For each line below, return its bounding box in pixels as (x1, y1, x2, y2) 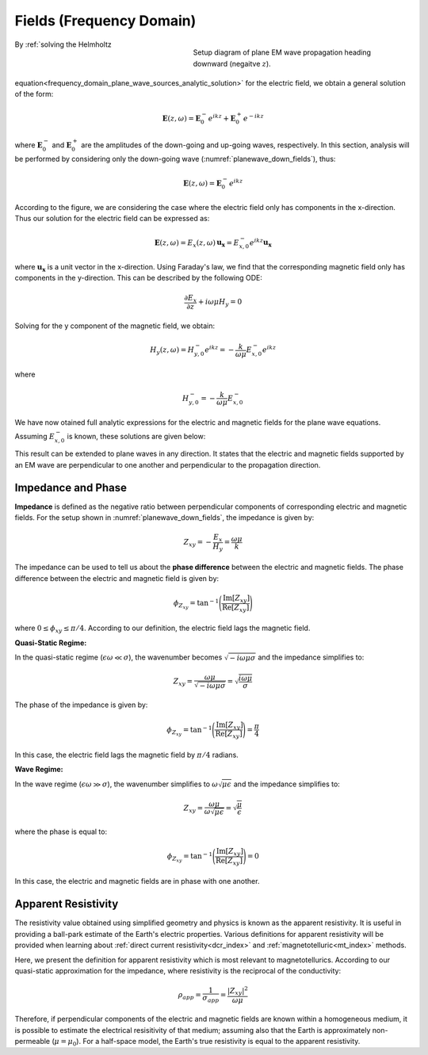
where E (14, 140, 43, 150)
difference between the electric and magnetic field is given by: (14, 573, 220, 583)
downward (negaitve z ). (193, 59, 271, 68)
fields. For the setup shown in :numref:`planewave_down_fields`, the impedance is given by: (14, 512, 315, 522)
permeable (14, 1037, 51, 1046)
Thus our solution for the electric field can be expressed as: (14, 214, 210, 224)
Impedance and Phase (14, 480, 127, 495)
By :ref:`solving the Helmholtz (14, 40, 112, 49)
